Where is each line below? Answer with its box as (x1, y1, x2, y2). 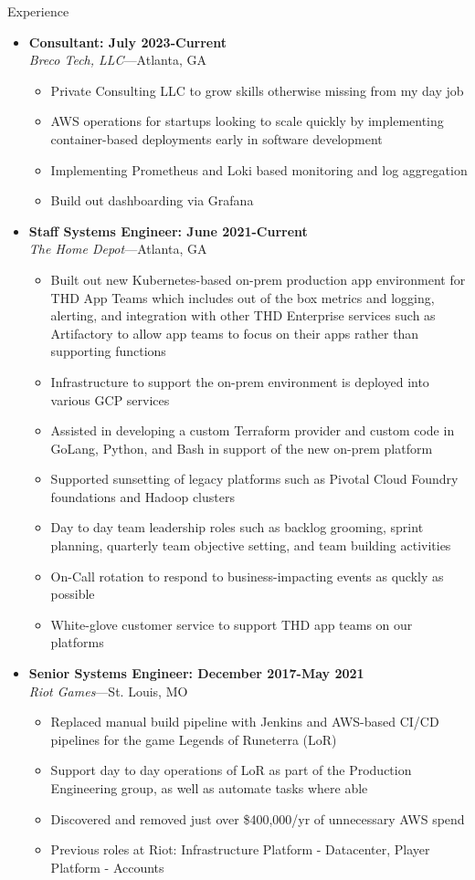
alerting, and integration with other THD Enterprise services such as (50, 306, 436, 325)
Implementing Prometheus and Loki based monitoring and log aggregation (50, 160, 468, 179)
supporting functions (50, 341, 166, 361)
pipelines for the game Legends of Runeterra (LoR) (50, 729, 337, 749)
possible (50, 584, 95, 603)
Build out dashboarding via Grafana (50, 191, 254, 210)
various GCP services (50, 390, 170, 409)
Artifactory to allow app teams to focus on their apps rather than (50, 323, 419, 342)
